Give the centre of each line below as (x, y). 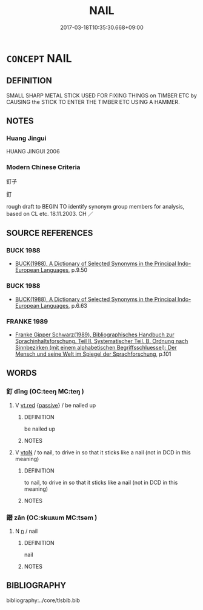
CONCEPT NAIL (39, 58)
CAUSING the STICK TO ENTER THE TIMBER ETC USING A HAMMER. (93, 102)
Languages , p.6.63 (64, 305)
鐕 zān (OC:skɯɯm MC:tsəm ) (52, 518)
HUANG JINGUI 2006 (33, 151)
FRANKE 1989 (27, 321)
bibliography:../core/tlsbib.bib (43, 600)
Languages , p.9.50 (64, 270)
